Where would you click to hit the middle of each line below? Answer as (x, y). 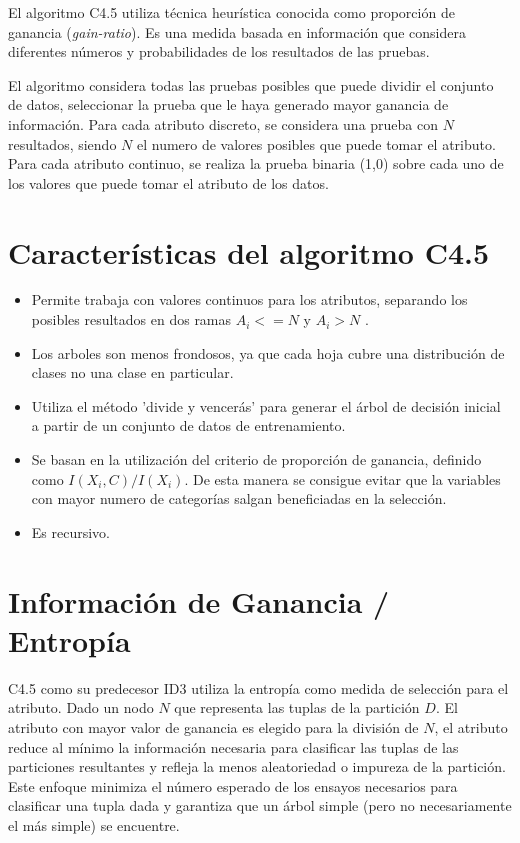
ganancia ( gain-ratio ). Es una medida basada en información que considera (237, 31)
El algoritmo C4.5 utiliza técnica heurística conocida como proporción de (231, 12)
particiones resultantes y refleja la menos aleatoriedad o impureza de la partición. (257, 766)
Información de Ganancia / (199, 600)
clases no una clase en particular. (132, 372)
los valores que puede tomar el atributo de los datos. (168, 182)
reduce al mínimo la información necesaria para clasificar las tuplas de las (233, 746)
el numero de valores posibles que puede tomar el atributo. (316, 143)
